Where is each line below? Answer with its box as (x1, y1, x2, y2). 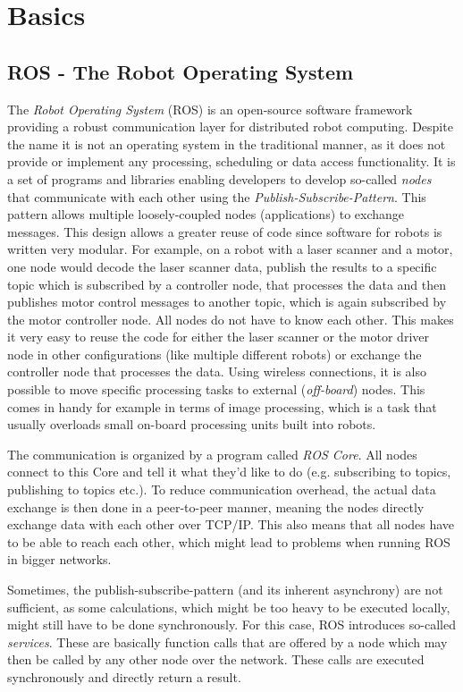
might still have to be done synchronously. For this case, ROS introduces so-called (7, 615, 456, 634)
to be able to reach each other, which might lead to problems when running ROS (7, 532, 450, 551)
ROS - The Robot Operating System (7, 57, 354, 85)
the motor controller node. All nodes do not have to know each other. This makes (7, 309, 454, 328)
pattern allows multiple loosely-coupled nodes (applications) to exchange (7, 205, 405, 224)
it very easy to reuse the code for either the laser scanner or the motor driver (7, 327, 429, 346)
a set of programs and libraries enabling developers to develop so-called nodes (7, 169, 432, 188)
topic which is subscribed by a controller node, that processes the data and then (7, 274, 447, 293)
